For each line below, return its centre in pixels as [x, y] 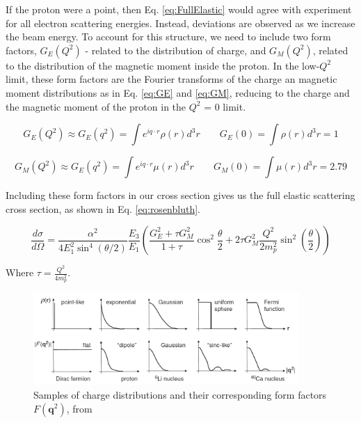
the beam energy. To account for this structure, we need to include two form [168, 37]
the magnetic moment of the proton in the [96, 106]
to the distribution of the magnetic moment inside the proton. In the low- [163, 65]
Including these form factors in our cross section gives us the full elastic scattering [180, 195]
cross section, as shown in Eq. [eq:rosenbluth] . [103, 208]
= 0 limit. [225, 106]
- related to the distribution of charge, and [176, 50]
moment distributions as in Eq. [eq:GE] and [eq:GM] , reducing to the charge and [178, 92]
